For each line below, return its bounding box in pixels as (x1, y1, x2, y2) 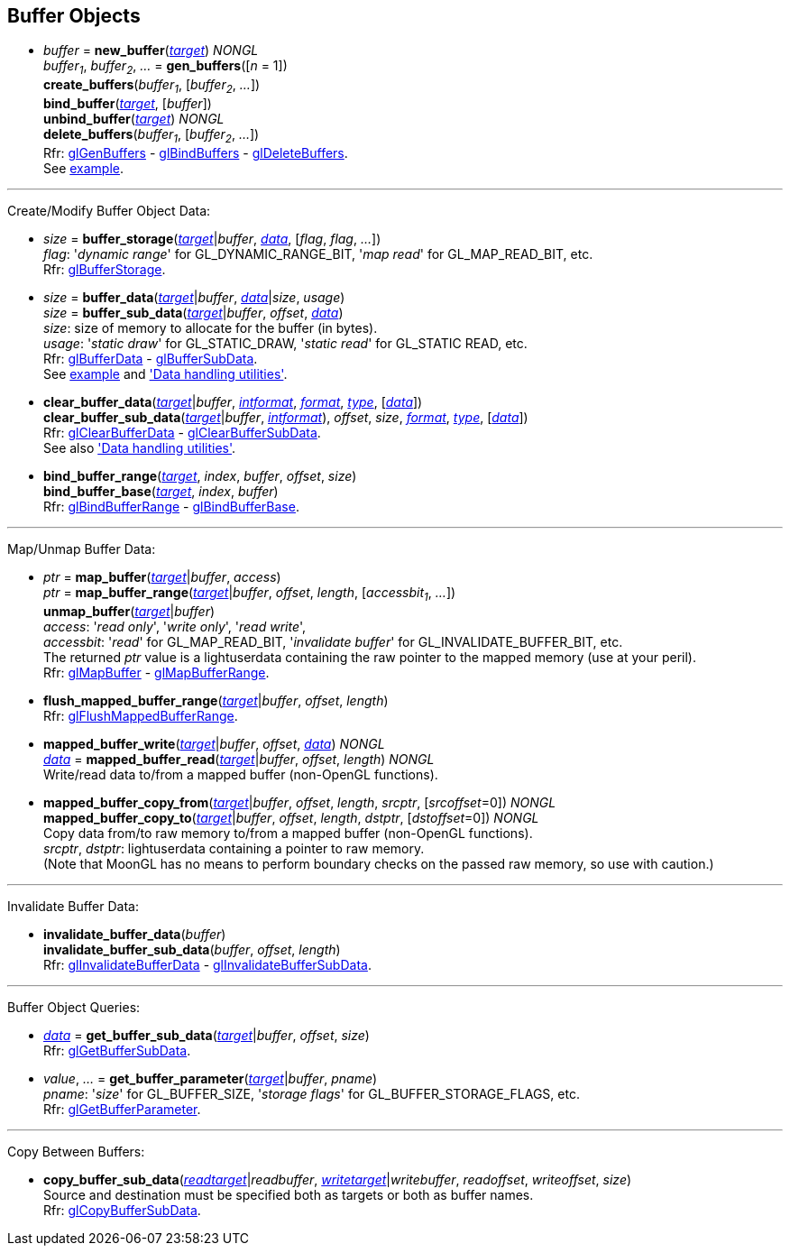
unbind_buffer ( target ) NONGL (43, 111, 225, 127)
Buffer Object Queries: (7, 999, 141, 1015)
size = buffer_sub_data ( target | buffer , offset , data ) (43, 304, 344, 320)
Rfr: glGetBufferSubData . (43, 1042, 191, 1058)
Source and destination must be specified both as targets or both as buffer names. (43, 1186, 534, 1202)
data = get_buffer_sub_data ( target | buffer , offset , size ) (43, 1027, 370, 1043)
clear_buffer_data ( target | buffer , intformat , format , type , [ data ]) (43, 393, 423, 410)
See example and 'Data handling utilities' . (43, 365, 288, 382)
